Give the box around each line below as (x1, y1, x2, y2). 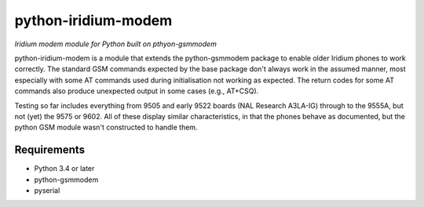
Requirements (14, 143, 86, 157)
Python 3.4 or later (34, 164, 95, 173)
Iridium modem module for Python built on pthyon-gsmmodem (14, 39, 217, 49)
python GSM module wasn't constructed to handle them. (14, 122, 198, 133)
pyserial (34, 185, 60, 195)
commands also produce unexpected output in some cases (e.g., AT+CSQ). (14, 86, 259, 96)
